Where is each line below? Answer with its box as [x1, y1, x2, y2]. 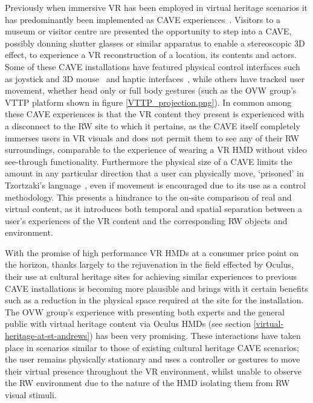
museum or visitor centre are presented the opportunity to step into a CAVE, [5, 25, 292, 37]
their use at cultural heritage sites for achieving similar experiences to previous [5, 270, 297, 283]
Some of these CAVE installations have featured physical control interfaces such [5, 60, 300, 73]
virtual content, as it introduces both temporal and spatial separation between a [5, 202, 303, 215]
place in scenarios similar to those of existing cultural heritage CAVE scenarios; [5, 341, 300, 353]
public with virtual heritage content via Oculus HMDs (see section [5, 317, 251, 330]
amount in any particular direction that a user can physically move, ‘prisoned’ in [5, 167, 304, 179]
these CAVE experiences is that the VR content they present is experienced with [5, 108, 305, 120]
